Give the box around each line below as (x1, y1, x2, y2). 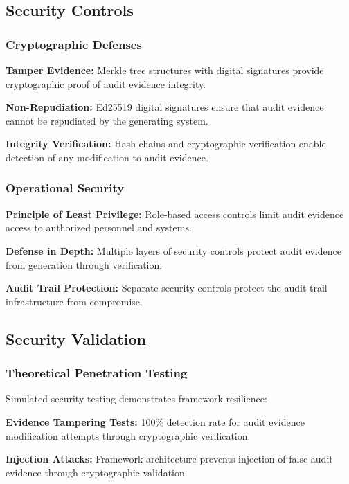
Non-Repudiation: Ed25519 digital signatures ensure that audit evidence (6, 100, 324, 114)
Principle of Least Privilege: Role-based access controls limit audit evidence (6, 206, 344, 221)
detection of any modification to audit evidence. (6, 150, 208, 164)
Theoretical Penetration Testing (6, 364, 188, 382)
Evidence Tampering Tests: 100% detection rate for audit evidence (6, 414, 305, 429)
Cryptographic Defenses (6, 35, 142, 53)
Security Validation (6, 328, 146, 349)
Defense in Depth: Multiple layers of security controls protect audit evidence (6, 243, 341, 258)
